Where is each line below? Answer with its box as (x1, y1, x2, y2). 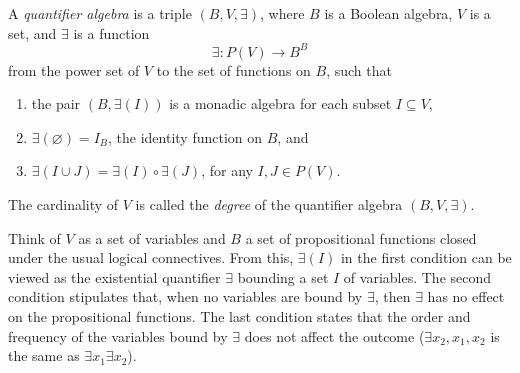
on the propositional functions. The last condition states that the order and (8, 306, 471, 327)
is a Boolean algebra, (324, 3, 453, 23)
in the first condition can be (340, 247, 512, 268)
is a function (73, 22, 150, 43)
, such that (326, 59, 392, 80)
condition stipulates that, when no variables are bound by (8, 286, 363, 307)
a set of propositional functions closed (245, 227, 477, 248)
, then (374, 286, 411, 307)
